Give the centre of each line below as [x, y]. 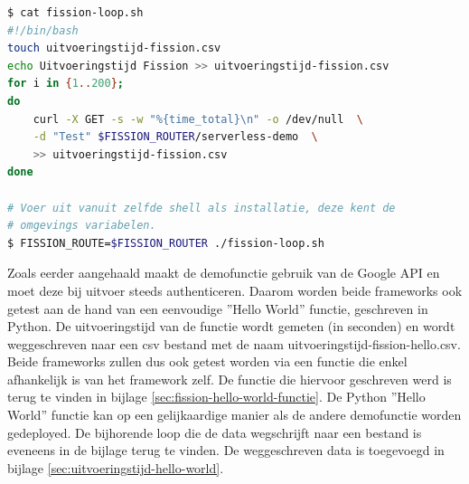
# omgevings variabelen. [82, 226]
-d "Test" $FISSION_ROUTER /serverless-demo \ [175, 137]
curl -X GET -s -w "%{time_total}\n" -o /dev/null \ [198, 119]
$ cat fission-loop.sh [75, 13]
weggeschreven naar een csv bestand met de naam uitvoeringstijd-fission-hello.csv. [234, 343]
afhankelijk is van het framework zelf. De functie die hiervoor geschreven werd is [230, 379]
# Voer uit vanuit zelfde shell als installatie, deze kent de [202, 208]
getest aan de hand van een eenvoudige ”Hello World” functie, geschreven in [218, 308]
